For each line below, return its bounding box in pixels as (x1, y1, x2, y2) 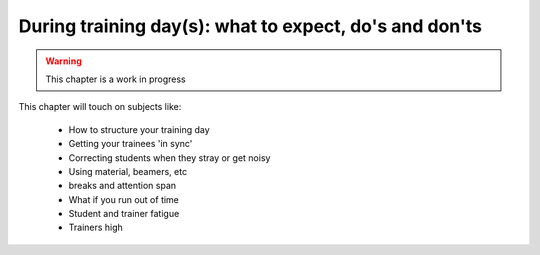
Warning (45, 55, 82, 67)
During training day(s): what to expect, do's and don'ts (18, 15, 482, 37)
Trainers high (68, 221, 124, 234)
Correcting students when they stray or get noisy (68, 151, 271, 164)
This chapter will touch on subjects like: (18, 101, 182, 113)
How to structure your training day (68, 123, 210, 135)
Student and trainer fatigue (68, 208, 180, 220)
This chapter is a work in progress (45, 73, 186, 85)
